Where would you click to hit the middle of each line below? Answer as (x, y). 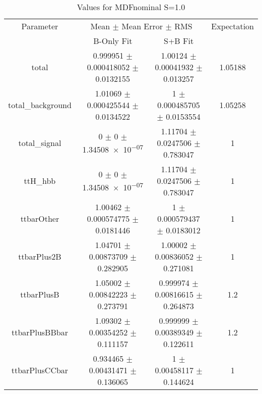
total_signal (40, 143)
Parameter (40, 26)
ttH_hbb (40, 181)
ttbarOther (40, 218)
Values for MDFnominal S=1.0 (131, 7)
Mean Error (142, 26)
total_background (40, 105)
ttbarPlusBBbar (40, 332)
